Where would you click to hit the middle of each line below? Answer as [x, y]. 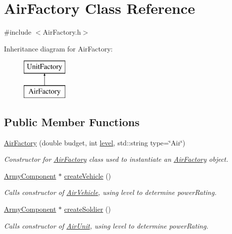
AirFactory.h [62, 32]
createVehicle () [88, 175]
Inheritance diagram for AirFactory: [58, 48]
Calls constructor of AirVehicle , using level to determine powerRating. [110, 192]
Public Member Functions [72, 121]
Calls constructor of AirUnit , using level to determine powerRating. [106, 225]
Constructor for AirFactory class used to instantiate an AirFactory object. [116, 159]
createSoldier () [87, 209]
